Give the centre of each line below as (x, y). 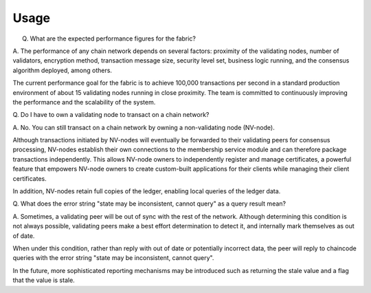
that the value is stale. (44, 280)
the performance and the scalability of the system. (84, 102)
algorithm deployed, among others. (63, 70)
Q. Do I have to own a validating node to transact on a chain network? (111, 115)
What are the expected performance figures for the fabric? (113, 39)
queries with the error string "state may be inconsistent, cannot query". (113, 258)
